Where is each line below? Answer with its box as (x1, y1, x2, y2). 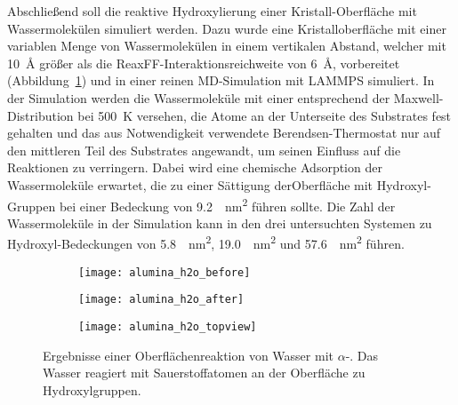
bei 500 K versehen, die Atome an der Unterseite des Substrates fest (77, 106, 452, 124)
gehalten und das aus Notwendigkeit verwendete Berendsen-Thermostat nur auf (7, 123, 441, 142)
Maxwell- (393, 88, 444, 107)
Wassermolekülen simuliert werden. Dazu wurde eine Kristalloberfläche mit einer (7, 19, 446, 37)
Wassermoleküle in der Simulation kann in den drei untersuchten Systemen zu (7, 213, 432, 232)
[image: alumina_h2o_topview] (78, 320, 257, 333)
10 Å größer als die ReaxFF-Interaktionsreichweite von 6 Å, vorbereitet (7, 53, 400, 72)
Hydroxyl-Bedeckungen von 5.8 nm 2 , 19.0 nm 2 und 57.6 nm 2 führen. (7, 232, 405, 253)
